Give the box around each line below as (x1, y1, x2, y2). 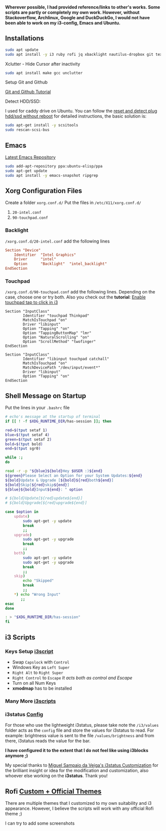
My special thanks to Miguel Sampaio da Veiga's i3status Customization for (5, 762, 159, 768)
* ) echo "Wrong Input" (14, 592, 61, 597)
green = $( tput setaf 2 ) (5, 437, 52, 442)
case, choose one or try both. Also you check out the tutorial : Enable (5, 294, 146, 300)
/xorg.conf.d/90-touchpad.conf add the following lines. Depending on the (5, 289, 156, 295)
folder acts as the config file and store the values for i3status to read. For (5, 727, 154, 733)
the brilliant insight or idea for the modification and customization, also (5, 768, 149, 774)
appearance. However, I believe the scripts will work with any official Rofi (5, 805, 154, 811)
